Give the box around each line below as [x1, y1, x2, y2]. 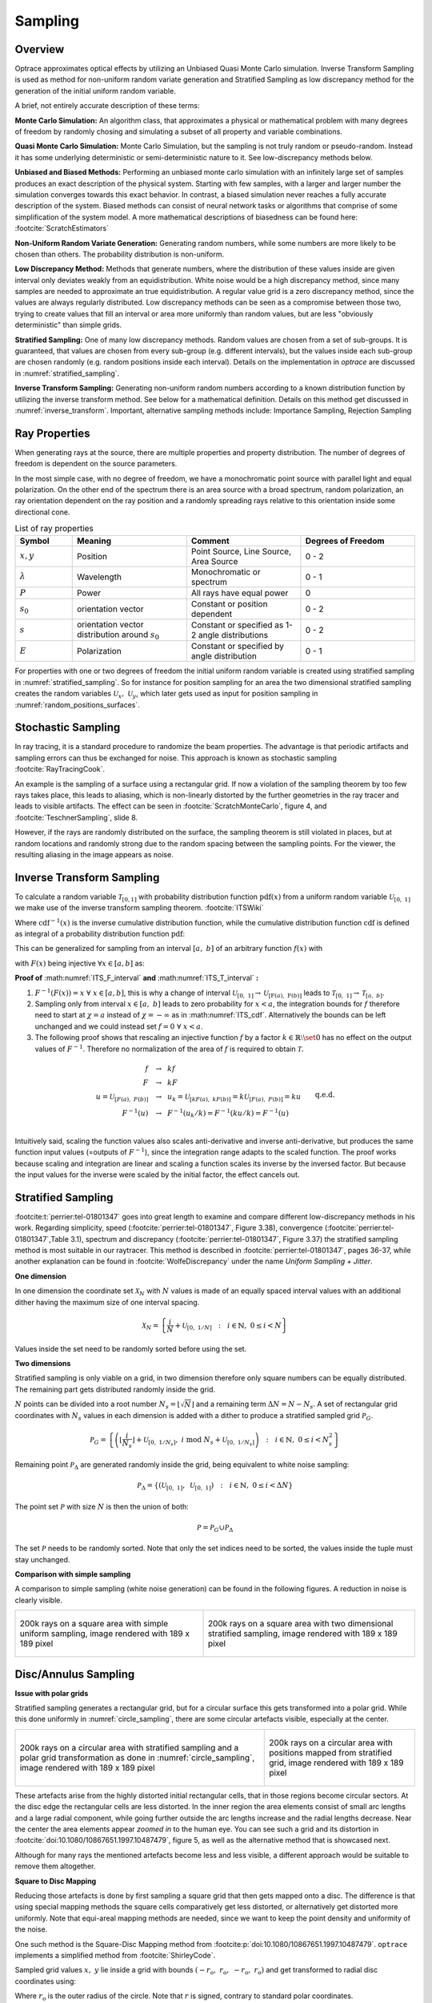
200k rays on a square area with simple [19, 1618, 169, 1630]
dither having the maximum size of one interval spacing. [14, 1297, 200, 1307]
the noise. [14, 1924, 48, 1934]
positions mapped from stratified [269, 1747, 392, 1758]
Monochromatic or [190, 566, 261, 577]
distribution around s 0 [76, 629, 160, 642]
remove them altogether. [14, 1861, 96, 1871]
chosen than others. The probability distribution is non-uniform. [14, 249, 224, 259]
